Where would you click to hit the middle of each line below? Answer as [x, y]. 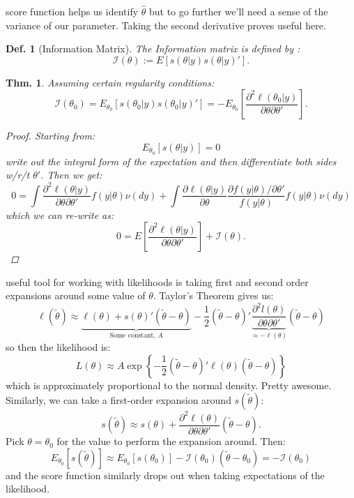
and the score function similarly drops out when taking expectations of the [165, 475]
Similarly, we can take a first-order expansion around [118, 400]
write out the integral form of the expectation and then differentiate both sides [171, 161]
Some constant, [132, 335]
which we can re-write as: [60, 214]
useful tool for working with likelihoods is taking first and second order [157, 281]
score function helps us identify [72, 11]
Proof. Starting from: [51, 136]
